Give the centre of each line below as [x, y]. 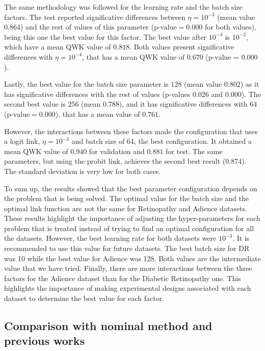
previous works [45, 341]
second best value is [35, 104]
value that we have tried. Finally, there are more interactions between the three [128, 268]
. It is [241, 238]
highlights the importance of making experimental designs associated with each [128, 288]
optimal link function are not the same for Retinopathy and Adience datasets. [126, 208]
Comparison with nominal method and [108, 326]
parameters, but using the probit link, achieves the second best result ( [115, 161]
